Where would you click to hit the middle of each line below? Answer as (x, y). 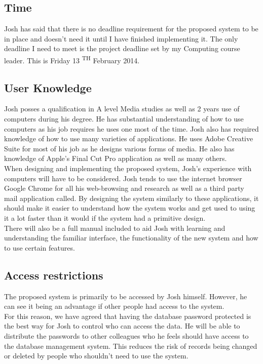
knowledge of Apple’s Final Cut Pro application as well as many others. (116, 158)
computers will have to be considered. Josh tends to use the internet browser (123, 178)
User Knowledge (48, 87)
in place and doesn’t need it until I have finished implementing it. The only (121, 38)
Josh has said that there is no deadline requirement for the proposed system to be (131, 29)
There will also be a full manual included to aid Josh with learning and (115, 228)
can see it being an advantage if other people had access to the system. (114, 306)
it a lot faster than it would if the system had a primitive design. (105, 217)
